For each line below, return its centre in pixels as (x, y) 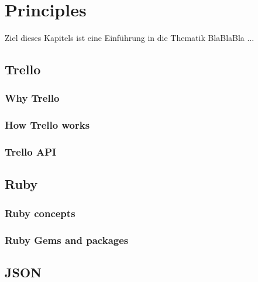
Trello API (31, 152)
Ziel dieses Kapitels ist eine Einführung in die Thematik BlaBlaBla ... (130, 38)
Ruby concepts (40, 213)
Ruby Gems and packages (67, 240)
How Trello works (47, 125)
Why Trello (32, 98)
